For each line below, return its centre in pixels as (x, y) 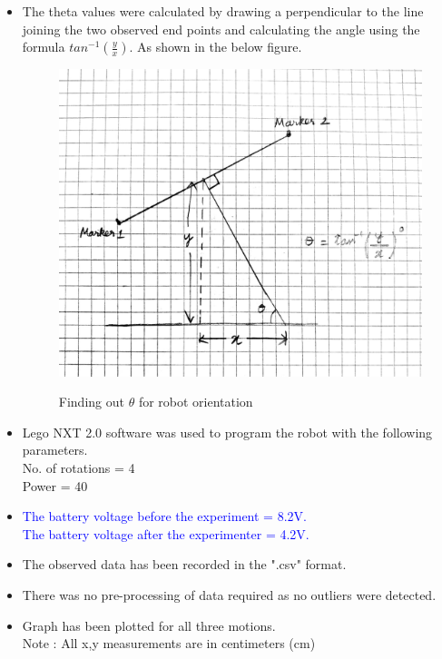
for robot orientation (196, 402)
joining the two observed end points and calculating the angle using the (221, 29)
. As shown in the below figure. (216, 47)
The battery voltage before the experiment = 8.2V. (164, 516)
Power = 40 (55, 485)
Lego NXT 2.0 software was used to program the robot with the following (227, 432)
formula (44, 47)
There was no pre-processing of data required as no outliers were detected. (229, 594)
